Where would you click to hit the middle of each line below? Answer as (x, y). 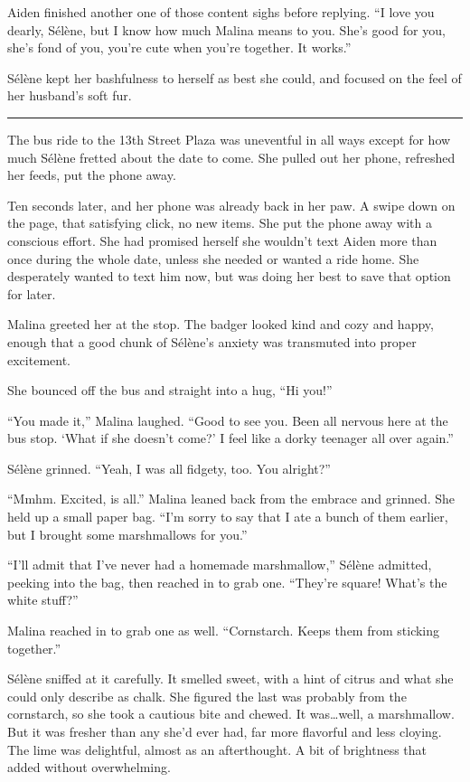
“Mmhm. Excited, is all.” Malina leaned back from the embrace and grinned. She (231, 499)
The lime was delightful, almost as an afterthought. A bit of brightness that (217, 749)
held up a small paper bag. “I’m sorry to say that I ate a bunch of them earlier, (228, 517)
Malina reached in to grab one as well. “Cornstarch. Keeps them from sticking (224, 631)
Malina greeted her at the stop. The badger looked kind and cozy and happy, (221, 324)
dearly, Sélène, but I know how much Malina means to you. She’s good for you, (226, 29)
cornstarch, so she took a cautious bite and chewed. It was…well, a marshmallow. (231, 714)
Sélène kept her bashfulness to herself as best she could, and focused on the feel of (235, 77)
